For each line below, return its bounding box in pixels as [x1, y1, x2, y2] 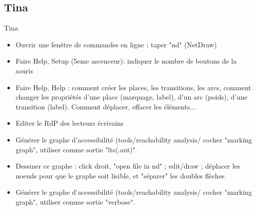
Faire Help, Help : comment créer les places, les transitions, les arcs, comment [15, 82, 251, 92]
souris [15, 65, 33, 75]
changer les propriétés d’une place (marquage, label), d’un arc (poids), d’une [15, 92, 248, 102]
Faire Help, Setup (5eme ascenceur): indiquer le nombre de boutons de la [15, 56, 237, 66]
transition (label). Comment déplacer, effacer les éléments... [15, 101, 196, 111]
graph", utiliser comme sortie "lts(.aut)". [15, 144, 137, 154]
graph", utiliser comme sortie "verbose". [15, 196, 135, 207]
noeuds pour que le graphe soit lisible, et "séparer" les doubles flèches [15, 170, 225, 180]
